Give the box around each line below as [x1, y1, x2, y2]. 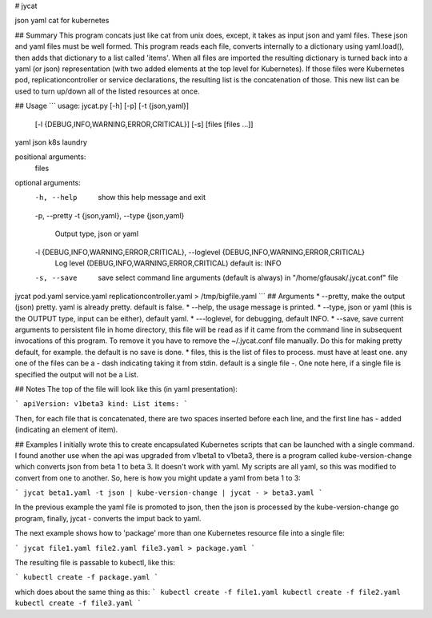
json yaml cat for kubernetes [14, 16, 110, 26]
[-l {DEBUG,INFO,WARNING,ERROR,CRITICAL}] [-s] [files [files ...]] [34, 119, 254, 129]
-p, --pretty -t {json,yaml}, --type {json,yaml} [34, 210, 185, 220]
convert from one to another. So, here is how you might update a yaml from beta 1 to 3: [14, 472, 302, 483]
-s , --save [34, 273, 78, 283]
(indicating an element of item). [14, 425, 118, 435]
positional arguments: [14, 152, 86, 161]
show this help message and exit [98, 193, 206, 202]
